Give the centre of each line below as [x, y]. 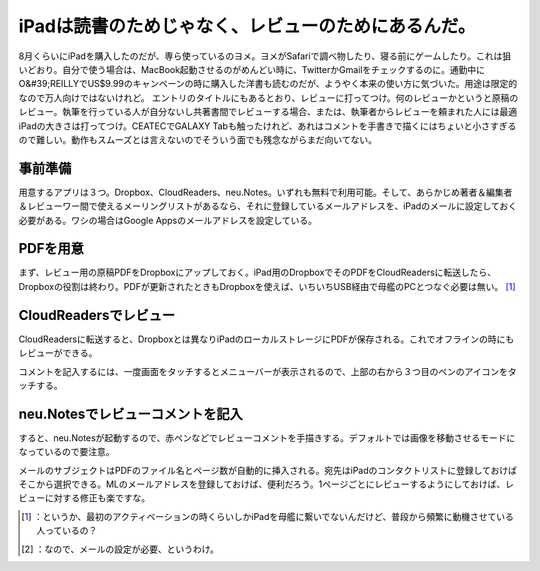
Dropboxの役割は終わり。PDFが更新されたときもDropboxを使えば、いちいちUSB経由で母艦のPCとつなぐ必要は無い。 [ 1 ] [267, 286]
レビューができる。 [58, 353]
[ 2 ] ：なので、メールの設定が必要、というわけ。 [120, 549]
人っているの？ [67, 531]
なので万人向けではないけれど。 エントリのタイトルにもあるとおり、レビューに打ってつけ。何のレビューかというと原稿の [268, 97]
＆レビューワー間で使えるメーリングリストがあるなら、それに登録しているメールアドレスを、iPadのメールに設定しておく [268, 206]
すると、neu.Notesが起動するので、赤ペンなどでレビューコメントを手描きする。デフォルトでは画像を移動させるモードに [267, 437]
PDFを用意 [51, 248]
